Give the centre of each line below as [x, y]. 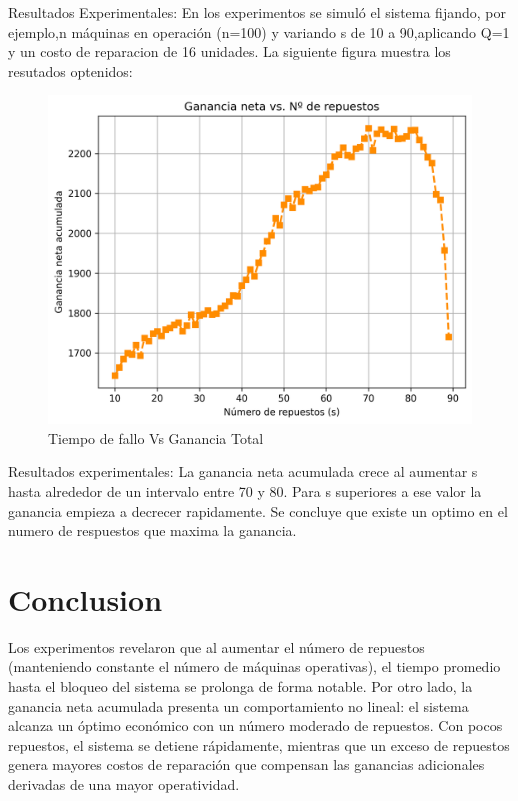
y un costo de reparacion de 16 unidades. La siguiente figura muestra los [229, 51]
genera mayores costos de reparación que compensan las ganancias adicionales [246, 764]
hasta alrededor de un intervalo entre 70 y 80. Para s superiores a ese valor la [245, 490]
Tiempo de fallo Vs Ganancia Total [156, 437]
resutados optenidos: [70, 70]
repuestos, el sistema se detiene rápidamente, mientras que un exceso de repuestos [259, 744]
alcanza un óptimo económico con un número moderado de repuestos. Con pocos [255, 725]
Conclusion [85, 598]
